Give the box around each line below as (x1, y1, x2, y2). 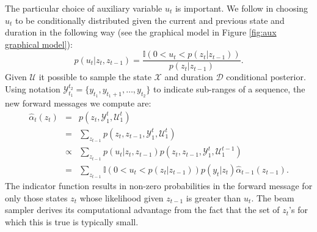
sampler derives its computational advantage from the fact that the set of (5, 203, 280, 216)
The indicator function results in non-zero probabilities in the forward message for (5, 179, 313, 192)
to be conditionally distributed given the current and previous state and (15, 13, 285, 26)
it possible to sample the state (38, 70, 151, 83)
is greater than (186, 191, 241, 204)
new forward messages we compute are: (5, 97, 151, 110)
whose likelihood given (79, 191, 164, 204)
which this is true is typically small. (5, 215, 139, 228)
